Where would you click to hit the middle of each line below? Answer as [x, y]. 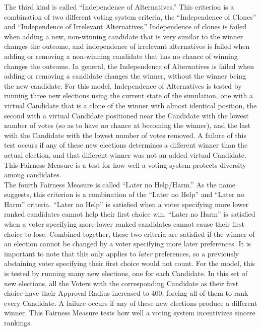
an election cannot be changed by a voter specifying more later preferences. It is [127, 244]
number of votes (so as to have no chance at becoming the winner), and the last [127, 125]
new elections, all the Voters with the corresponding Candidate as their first [121, 283]
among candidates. [33, 175]
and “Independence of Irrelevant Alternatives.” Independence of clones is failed [125, 26]
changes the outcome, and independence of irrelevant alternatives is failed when [127, 46]
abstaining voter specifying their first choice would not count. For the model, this [130, 263]
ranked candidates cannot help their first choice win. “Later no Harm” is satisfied [130, 214]
